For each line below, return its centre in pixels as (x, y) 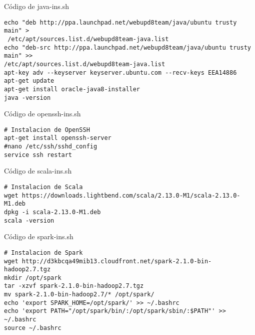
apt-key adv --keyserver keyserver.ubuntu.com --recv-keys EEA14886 (120, 72)
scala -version (29, 220)
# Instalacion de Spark (43, 253)
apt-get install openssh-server (58, 138)
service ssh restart (38, 155)
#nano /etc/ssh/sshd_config (51, 147)
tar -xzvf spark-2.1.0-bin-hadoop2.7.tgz (74, 286)
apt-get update (29, 81)
